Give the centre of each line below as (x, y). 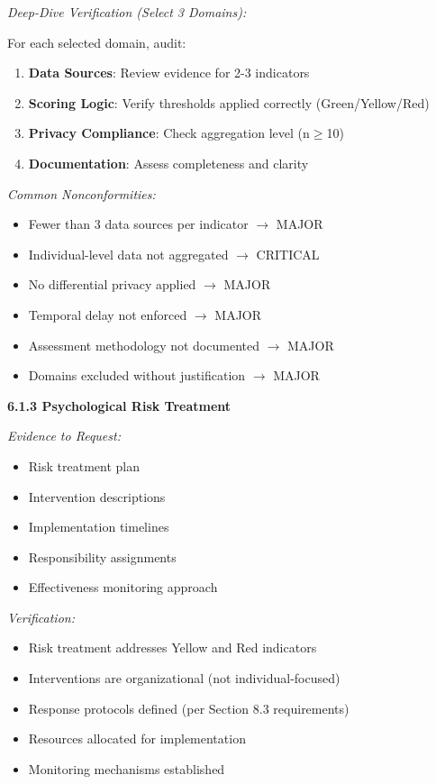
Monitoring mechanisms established (127, 768)
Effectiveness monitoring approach (123, 587)
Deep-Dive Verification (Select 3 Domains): (127, 12)
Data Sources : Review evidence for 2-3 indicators (169, 73)
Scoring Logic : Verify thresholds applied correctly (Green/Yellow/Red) (229, 102)
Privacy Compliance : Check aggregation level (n (169, 133)
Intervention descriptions (97, 496)
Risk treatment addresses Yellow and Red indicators (173, 647)
